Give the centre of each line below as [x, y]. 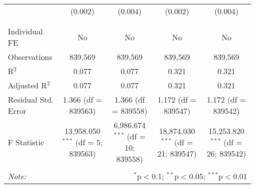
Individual [25, 31]
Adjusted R [27, 85]
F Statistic [26, 142]
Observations [30, 57]
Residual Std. [31, 99]
